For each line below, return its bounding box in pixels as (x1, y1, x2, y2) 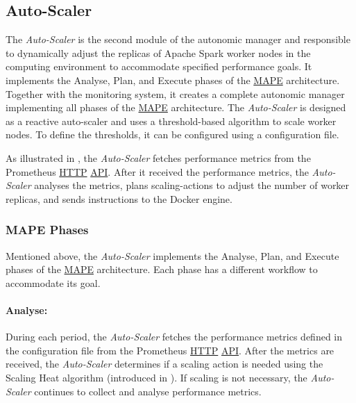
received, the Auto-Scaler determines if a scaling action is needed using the (6, 356, 323, 371)
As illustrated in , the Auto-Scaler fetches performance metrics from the (6, 150, 311, 165)
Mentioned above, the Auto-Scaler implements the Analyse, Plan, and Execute (6, 248, 339, 263)
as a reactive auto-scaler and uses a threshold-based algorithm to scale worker (6, 113, 337, 128)
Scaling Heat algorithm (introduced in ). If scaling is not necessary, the (6, 370, 307, 384)
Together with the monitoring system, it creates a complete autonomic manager (6, 86, 345, 101)
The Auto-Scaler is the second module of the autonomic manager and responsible (6, 32, 350, 47)
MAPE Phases (6, 221, 89, 238)
